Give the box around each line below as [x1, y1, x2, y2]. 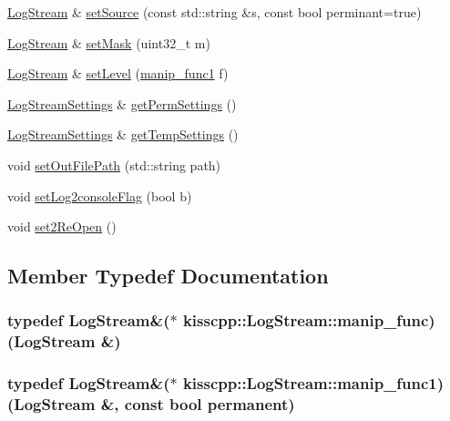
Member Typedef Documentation [7, 262, 329, 290]
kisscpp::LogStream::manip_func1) [182, 372, 445, 395]
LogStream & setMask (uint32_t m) [7, 33, 210, 52]
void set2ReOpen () [7, 217, 117, 236]
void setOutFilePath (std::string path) [7, 155, 221, 174]
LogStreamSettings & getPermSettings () [7, 94, 237, 113]
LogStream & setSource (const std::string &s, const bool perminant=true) [7, 3, 422, 21]
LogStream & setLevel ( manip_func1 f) [7, 64, 229, 83]
